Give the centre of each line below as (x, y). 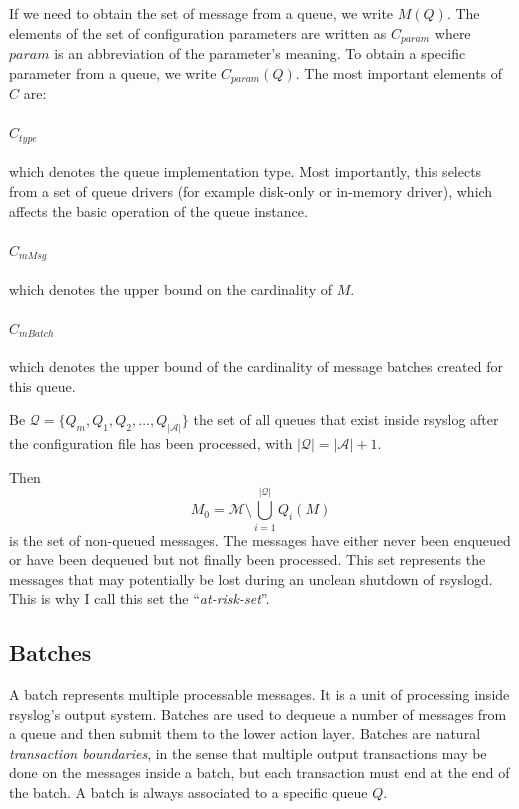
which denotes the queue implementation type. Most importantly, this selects (245, 171)
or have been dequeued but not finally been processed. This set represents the (247, 559)
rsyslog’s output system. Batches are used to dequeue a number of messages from (258, 713)
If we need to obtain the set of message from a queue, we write (201, 13)
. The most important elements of (399, 72)
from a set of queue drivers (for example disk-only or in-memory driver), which (251, 190)
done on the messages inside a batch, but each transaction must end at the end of (259, 772)
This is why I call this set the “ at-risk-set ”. (139, 598)
